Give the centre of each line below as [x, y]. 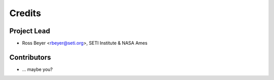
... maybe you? [37, 69]
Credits [25, 13]
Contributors [30, 57]
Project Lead [30, 31]
